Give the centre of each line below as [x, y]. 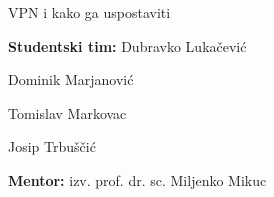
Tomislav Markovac [67, 112]
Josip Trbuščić [52, 146]
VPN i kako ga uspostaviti [89, 12]
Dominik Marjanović [71, 79]
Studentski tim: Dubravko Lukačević [127, 45]
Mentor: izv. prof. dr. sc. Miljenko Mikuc [137, 179]
